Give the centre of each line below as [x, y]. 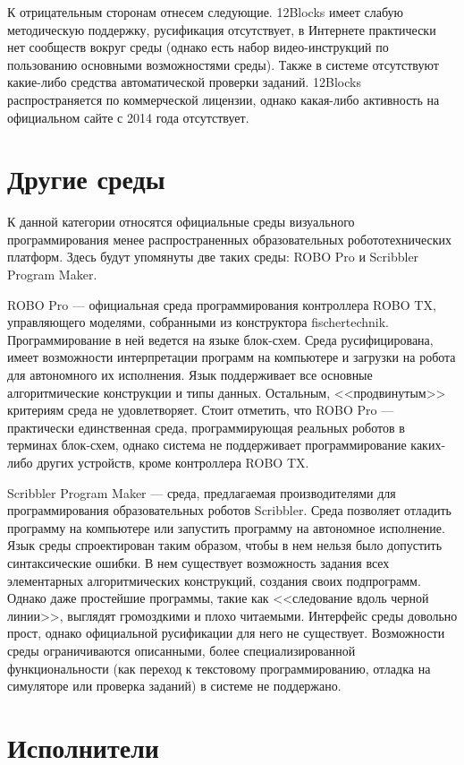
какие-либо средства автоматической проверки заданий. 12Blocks [184, 82]
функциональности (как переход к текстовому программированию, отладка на [219, 668]
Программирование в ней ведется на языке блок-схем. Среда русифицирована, [220, 339]
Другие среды [86, 179]
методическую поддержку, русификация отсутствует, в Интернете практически [222, 29]
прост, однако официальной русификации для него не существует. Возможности [226, 633]
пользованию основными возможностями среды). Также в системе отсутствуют [223, 64]
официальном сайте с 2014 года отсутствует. [128, 117]
